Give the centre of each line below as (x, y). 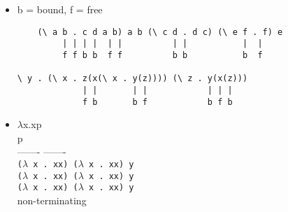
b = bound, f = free (60, 9)
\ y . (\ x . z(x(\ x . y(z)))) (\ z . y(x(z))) (132, 79)
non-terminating (52, 200)
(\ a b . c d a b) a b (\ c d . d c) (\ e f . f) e (160, 32)
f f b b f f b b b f (163, 55)
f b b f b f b (157, 102)
